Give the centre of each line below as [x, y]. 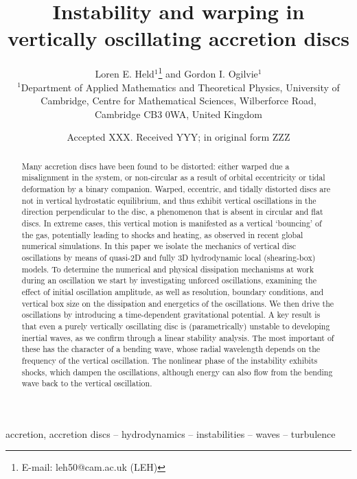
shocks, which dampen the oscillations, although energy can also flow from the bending [177, 372]
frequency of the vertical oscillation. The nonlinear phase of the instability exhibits [170, 360]
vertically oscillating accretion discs [178, 38]
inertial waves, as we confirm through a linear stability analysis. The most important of [178, 337]
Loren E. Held [125, 73]
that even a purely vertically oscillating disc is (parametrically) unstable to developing [176, 326]
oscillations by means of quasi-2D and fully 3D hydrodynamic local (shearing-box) [169, 257]
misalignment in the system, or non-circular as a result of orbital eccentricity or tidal [173, 177]
